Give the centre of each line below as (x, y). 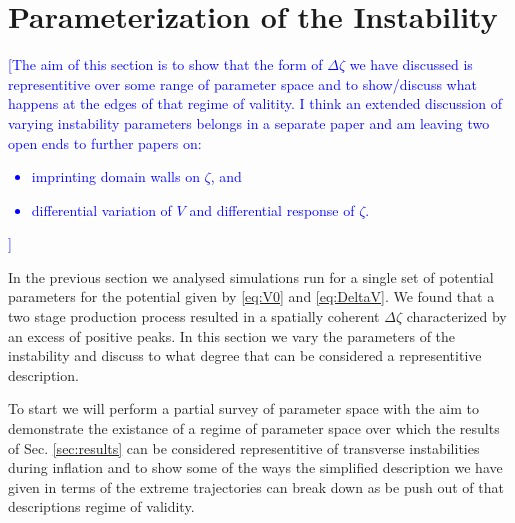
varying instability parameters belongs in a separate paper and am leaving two (249, 122)
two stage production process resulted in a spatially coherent (194, 316)
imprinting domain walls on (115, 176)
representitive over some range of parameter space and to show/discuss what (242, 83)
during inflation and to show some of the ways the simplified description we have (255, 467)
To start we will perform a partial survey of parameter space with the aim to (244, 408)
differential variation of (101, 209)
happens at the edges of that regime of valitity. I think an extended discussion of (255, 103)
